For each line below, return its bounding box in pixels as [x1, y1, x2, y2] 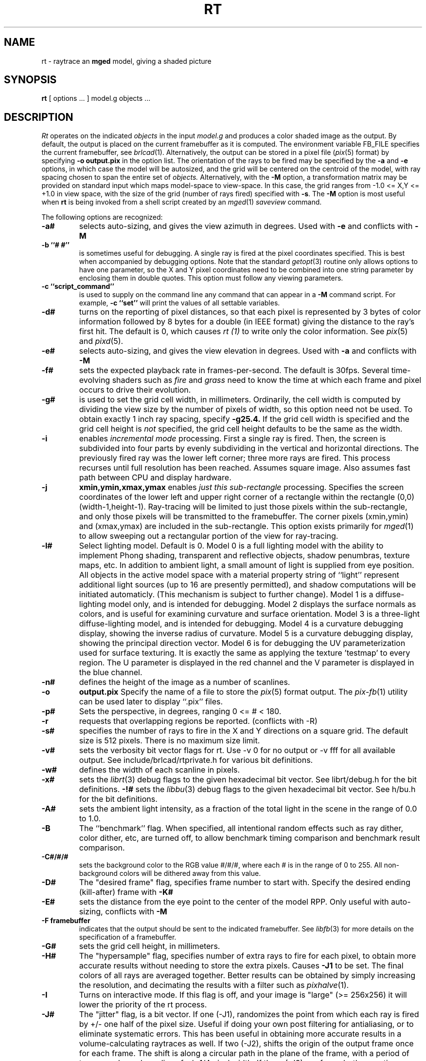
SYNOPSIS [4, 74, 57, 86]
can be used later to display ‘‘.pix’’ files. [79, 697, 223, 707]
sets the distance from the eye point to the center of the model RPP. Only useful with [79, 897, 389, 907]
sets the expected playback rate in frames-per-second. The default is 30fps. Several [79, 365, 390, 376]
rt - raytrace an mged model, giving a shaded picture [41, 57, 212, 65]
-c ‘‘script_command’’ [41, 282, 114, 291]
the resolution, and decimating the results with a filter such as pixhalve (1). [79, 980, 349, 990]
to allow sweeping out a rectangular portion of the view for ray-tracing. [79, 531, 338, 541]
